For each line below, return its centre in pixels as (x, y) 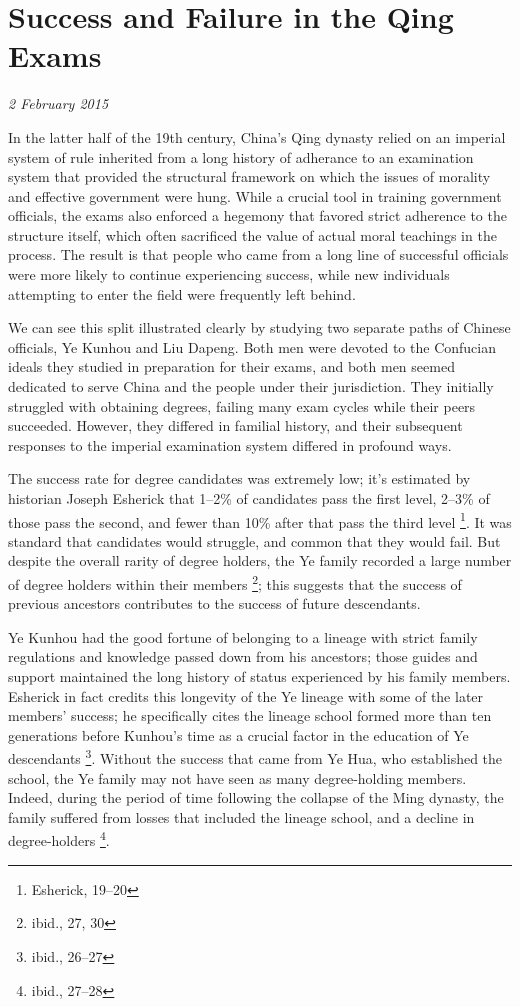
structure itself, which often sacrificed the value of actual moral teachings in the (252, 234)
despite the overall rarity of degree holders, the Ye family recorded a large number (260, 560)
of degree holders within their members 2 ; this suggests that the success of (235, 582)
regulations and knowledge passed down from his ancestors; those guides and (243, 656)
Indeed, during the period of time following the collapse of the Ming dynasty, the (256, 797)
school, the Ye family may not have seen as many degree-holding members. (237, 777)
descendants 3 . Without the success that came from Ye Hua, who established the (255, 757)
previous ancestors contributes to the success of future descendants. (214, 603)
